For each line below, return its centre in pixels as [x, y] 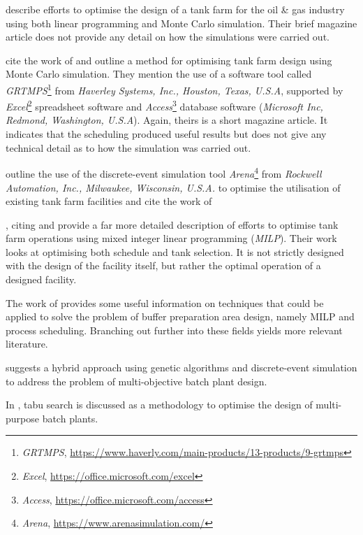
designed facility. [41, 279]
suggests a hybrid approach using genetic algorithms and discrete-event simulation [181, 368]
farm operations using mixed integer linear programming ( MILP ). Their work [171, 238]
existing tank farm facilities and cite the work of [109, 201]
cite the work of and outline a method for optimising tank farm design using [169, 60]
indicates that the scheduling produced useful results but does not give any [166, 134]
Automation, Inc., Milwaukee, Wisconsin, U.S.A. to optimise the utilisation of [173, 187]
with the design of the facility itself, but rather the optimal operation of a [163, 265]
